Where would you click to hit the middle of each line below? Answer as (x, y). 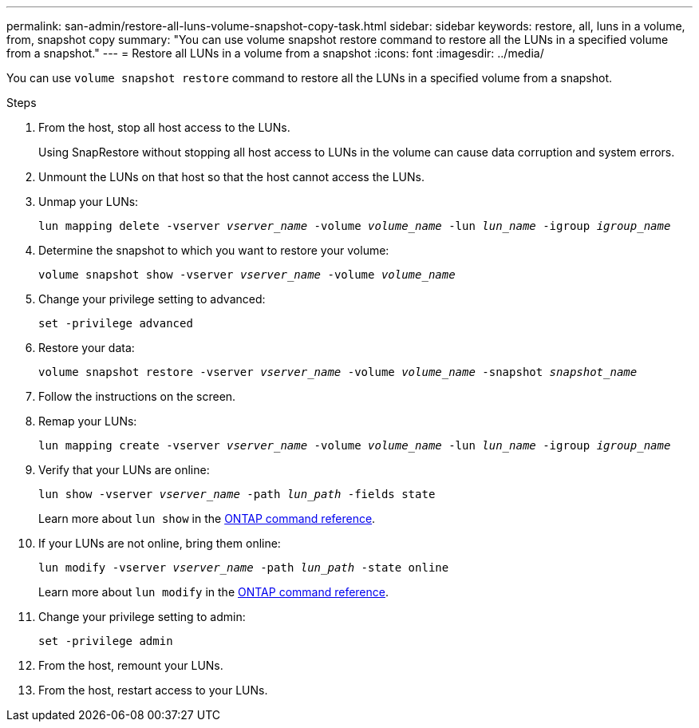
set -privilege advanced (116, 323)
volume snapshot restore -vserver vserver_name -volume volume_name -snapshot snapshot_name (338, 372)
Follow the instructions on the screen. (137, 396)
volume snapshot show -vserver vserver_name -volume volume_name (247, 275)
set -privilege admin (106, 641)
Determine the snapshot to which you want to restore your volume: (214, 250)
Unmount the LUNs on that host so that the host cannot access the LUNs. (231, 177)
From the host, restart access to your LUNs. (153, 690)
